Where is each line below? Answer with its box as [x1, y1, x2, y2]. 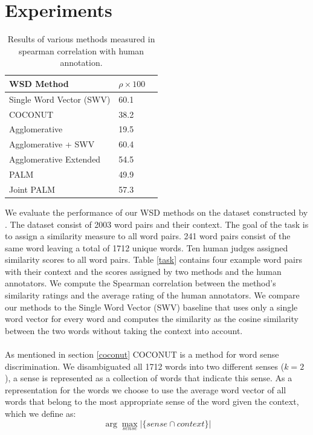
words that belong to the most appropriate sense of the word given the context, [5, 395, 299, 408]
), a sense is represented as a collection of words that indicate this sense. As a [5, 372, 292, 384]
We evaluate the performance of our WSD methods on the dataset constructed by [5, 205, 308, 218]
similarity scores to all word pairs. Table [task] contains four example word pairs [5, 253, 302, 266]
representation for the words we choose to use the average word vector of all [5, 383, 286, 396]
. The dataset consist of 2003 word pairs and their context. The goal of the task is [5, 217, 309, 230]
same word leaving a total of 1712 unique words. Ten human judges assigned [5, 241, 288, 254]
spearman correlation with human [19, 44, 144, 57]
